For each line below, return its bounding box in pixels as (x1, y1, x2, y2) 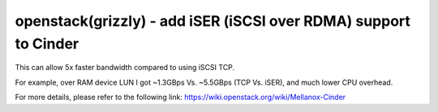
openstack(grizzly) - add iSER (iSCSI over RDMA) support (15, 12, 411, 30)
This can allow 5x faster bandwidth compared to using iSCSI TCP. (15, 63, 235, 73)
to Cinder (15, 35, 79, 52)
